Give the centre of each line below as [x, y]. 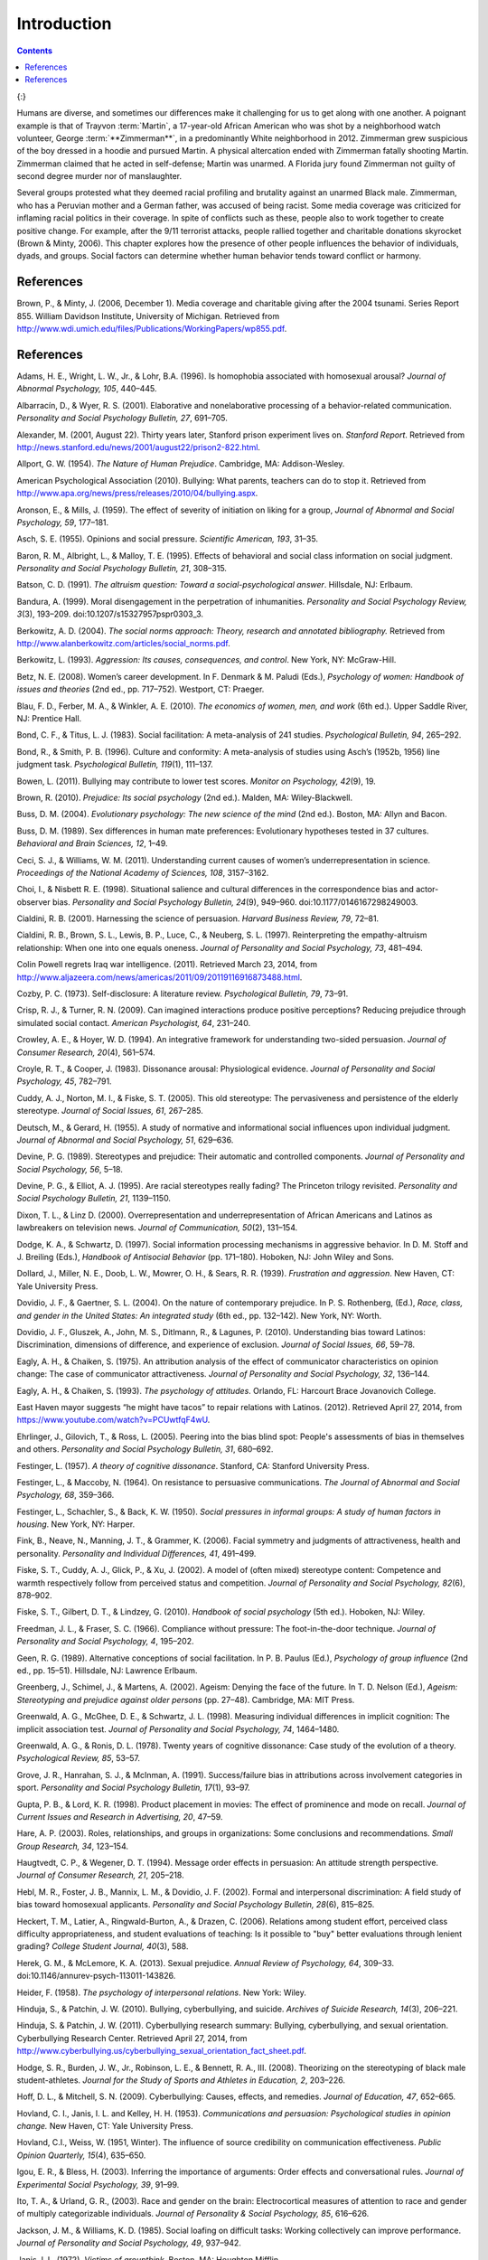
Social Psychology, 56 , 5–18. [70, 1169]
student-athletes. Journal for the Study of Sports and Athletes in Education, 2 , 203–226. [181, 2080]
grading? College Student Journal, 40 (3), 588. [103, 1946]
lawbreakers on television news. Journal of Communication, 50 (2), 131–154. [157, 1228]
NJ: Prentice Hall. [49, 718]
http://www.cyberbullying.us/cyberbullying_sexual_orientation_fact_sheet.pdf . [161, 2051]
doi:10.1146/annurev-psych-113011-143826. [96, 1976]
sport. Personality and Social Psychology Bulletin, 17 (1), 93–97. [133, 1788]
